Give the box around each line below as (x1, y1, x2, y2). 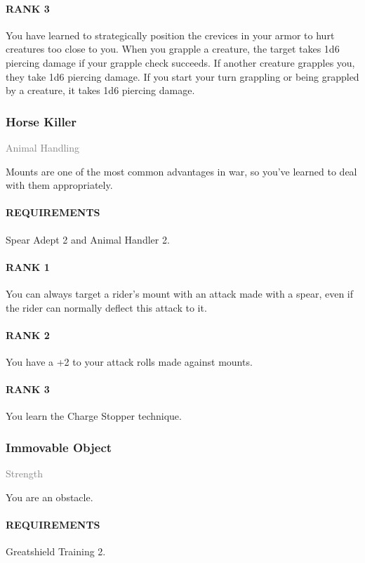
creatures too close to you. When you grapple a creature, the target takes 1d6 (6, 41, 340, 56)
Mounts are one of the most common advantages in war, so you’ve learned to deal (6, 164, 357, 178)
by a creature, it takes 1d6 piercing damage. (6, 83, 195, 98)
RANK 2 (6, 327, 50, 342)
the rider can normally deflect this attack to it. (6, 300, 207, 314)
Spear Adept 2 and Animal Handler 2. (6, 232, 170, 246)
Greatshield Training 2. (6, 544, 106, 559)
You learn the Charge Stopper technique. (6, 409, 182, 423)
